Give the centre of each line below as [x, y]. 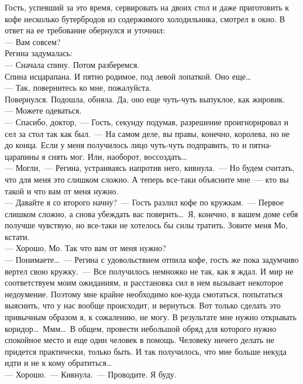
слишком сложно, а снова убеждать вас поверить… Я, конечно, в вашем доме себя [151, 213]
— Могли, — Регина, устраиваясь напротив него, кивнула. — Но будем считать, [149, 168]
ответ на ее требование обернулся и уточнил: [85, 30]
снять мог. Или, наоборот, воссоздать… [118, 156]
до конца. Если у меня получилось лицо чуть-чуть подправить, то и [126, 145]
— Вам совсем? [33, 41]
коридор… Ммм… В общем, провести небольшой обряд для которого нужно [141, 328]
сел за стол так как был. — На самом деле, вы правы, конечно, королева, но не [147, 133]
